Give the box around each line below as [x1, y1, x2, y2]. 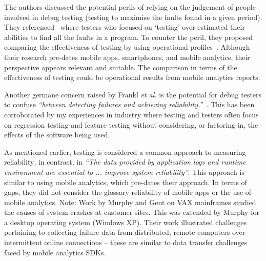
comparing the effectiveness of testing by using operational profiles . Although [4, 42, 250, 52]
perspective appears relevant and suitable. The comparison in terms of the [4, 62, 237, 72]
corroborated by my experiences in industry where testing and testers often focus [4, 109, 259, 119]
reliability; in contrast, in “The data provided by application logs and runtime [4, 156, 246, 167]
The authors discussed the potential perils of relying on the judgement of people [4, 2, 256, 12]
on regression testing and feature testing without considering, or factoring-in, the [4, 119, 258, 130]
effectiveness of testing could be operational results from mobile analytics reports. [4, 72, 260, 83]
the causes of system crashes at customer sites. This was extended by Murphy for [4, 207, 259, 217]
